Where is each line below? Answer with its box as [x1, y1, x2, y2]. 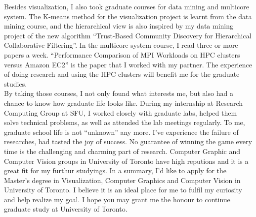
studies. [4, 78, 27, 89]
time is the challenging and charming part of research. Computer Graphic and [4, 146, 241, 156]
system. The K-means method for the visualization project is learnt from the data [4, 11, 252, 21]
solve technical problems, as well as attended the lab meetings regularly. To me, [4, 117, 245, 127]
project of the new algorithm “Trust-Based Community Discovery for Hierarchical [4, 30, 252, 40]
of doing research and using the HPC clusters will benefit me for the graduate [4, 69, 240, 79]
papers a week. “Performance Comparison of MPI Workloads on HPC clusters [4, 49, 240, 60]
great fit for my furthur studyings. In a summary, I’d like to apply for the [4, 165, 227, 176]
